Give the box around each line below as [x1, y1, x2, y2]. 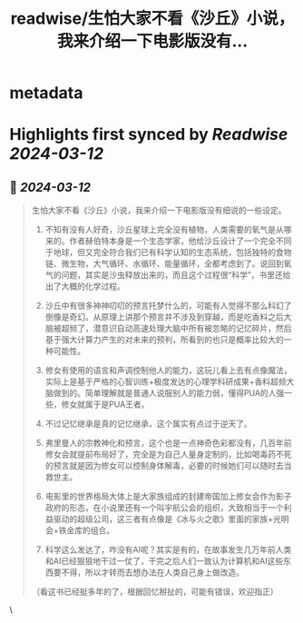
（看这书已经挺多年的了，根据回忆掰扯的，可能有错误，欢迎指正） [31, 587, 279, 598]
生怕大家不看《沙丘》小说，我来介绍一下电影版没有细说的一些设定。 [31, 205, 287, 216]
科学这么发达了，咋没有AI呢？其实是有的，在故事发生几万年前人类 [44, 544, 292, 555]
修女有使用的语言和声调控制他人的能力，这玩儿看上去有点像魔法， [44, 365, 292, 376]
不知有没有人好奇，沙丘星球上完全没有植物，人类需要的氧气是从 [44, 224, 284, 235]
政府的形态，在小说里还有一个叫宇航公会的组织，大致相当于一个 [44, 502, 284, 513]
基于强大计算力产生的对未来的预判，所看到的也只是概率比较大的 [44, 334, 284, 345]
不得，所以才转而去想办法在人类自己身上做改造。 [61, 567, 245, 578]
